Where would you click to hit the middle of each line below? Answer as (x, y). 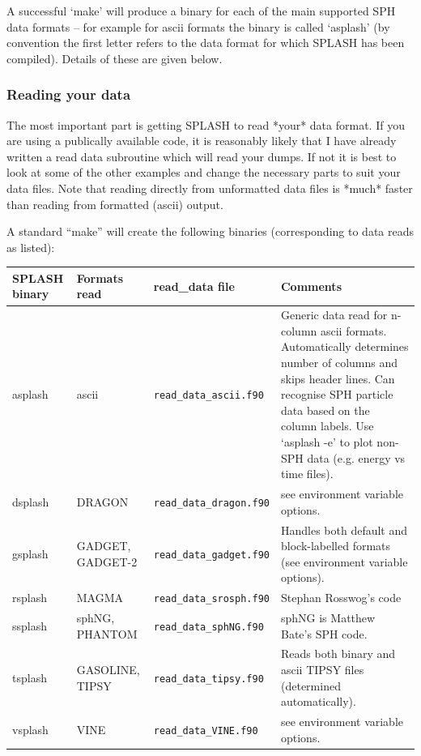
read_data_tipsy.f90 (208, 679)
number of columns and (339, 363)
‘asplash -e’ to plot (327, 442)
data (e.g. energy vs (356, 457)
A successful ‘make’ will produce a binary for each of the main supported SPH (201, 11)
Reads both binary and (338, 653)
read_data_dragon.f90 (211, 503)
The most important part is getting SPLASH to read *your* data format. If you (206, 124)
